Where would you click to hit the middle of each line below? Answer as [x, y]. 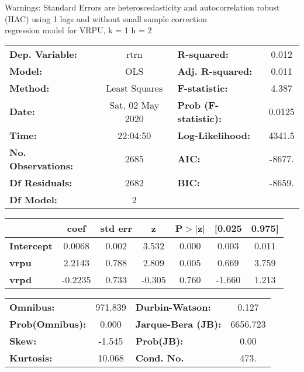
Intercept [31, 245]
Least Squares [134, 88]
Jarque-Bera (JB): [178, 324]
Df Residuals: [41, 182]
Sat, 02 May [134, 105]
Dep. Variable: [43, 54]
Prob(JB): [159, 340]
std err [116, 228]
